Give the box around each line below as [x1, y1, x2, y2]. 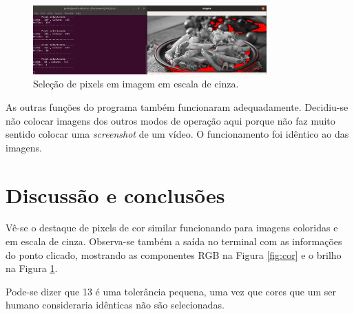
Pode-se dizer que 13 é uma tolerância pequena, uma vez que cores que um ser [6, 284, 337, 298]
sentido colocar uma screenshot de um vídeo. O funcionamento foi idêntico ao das [6, 127, 349, 141]
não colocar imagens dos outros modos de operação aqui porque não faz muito [6, 113, 335, 127]
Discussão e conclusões [6, 180, 225, 209]
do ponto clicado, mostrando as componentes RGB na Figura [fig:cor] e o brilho [6, 247, 342, 262]
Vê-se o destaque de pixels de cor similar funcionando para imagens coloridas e [6, 220, 338, 235]
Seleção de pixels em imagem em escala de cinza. [33, 76, 239, 91]
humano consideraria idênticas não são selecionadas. [6, 297, 225, 312]
